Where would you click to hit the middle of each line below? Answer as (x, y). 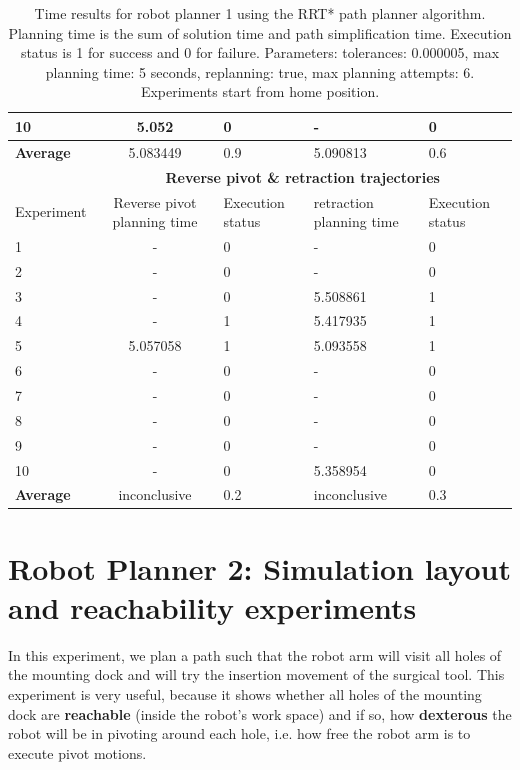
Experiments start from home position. (260, 91)
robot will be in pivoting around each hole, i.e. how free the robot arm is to (239, 733)
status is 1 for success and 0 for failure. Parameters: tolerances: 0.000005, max (260, 52)
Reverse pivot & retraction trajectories (302, 176)
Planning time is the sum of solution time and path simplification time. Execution (260, 32)
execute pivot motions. (77, 752)
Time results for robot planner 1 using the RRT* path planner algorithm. (260, 13)
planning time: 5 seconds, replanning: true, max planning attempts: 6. (260, 71)
